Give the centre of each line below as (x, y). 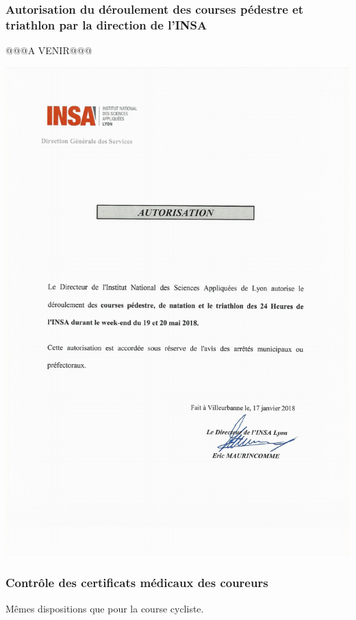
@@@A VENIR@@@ (49, 50)
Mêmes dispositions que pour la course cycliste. (105, 608)
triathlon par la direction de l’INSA (106, 24)
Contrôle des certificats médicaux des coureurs (137, 583)
